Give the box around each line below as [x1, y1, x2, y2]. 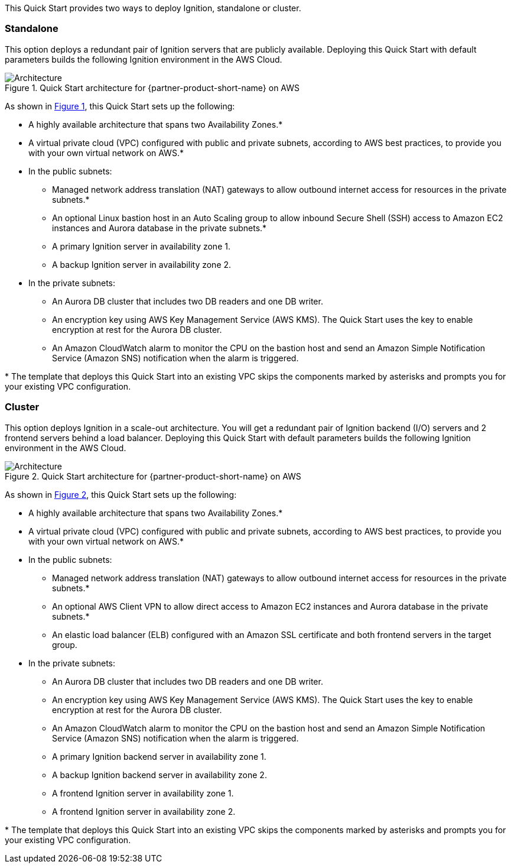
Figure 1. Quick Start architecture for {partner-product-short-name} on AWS [5, 82, 300, 93]
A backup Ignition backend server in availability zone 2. [52, 769, 267, 780]
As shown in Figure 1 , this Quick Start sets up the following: [5, 101, 235, 111]
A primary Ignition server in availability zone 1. [52, 241, 230, 251]
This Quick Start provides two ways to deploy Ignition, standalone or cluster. [5, 3, 301, 13]
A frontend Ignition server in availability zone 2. [52, 806, 236, 817]
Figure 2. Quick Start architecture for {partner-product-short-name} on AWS [5, 471, 301, 481]
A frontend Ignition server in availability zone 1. [52, 788, 234, 798]
